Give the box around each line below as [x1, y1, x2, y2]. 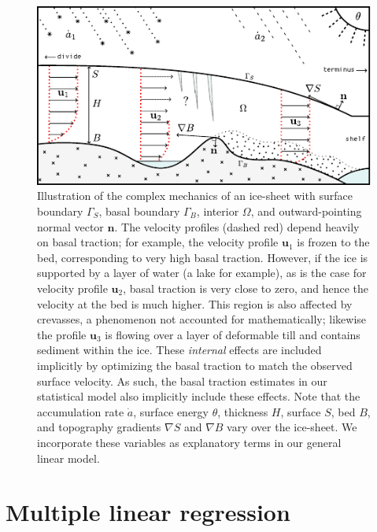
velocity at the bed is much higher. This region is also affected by [37, 295, 353, 312]
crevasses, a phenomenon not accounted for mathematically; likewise [37, 311, 367, 327]
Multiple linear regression [6, 496, 290, 528]
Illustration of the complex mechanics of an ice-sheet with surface [37, 187, 353, 204]
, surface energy [133, 403, 209, 419]
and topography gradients [37, 419, 161, 435]
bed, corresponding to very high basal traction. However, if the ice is [37, 249, 368, 265]
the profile [37, 326, 87, 342]
